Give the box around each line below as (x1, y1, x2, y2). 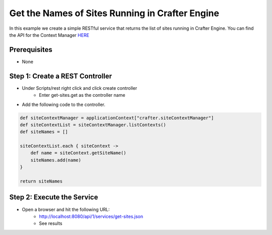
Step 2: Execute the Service (9, 193, 98, 202)
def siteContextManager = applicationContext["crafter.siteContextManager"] (20, 115, 214, 121)
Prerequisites (9, 45, 52, 54)
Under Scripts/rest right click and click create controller (22, 85, 138, 91)
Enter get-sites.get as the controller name (39, 92, 125, 98)
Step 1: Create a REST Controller (9, 72, 112, 80)
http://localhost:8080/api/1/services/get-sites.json (39, 213, 144, 219)
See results (39, 220, 62, 226)
